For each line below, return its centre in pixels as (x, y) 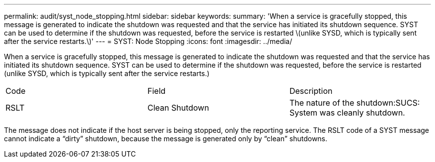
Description (311, 91)
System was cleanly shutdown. (347, 113)
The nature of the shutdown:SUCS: (355, 103)
